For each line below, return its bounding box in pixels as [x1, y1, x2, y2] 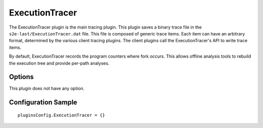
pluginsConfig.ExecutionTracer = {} [18, 112, 105, 118]
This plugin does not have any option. [9, 85, 85, 92]
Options [9, 73, 34, 81]
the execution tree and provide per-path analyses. [9, 60, 110, 66]
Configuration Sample [9, 98, 77, 107]
